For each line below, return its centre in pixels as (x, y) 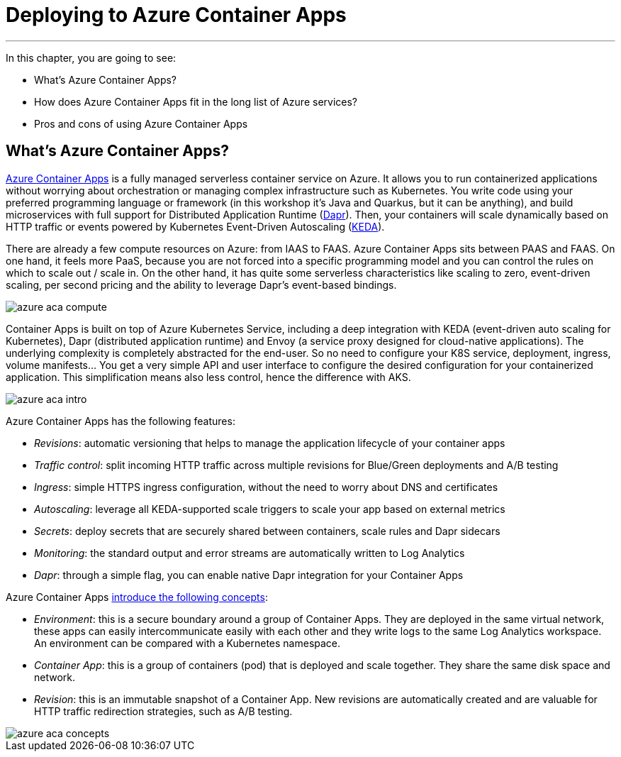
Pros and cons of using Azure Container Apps (141, 123)
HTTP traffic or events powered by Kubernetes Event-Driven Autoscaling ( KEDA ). (195, 226)
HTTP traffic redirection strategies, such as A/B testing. (163, 711)
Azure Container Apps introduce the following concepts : (137, 597)
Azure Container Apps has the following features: (121, 421)
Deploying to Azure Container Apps (176, 15)
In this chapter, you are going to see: (91, 57)
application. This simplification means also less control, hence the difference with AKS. (208, 377)
